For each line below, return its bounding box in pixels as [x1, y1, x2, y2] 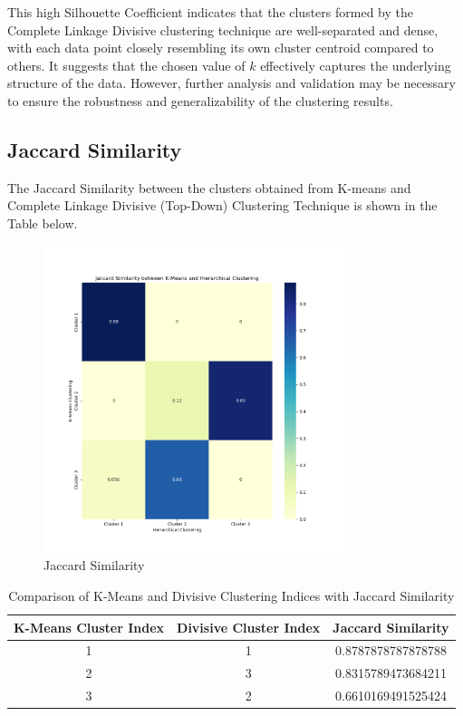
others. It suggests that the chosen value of [7, 55, 246, 74]
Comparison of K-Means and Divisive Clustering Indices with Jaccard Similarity [8, 585, 455, 605]
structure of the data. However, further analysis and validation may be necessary [7, 73, 456, 92]
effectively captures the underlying [260, 55, 451, 74]
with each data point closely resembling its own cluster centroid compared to [7, 38, 434, 57]
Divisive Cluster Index [177, 617, 321, 636]
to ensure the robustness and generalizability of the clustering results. [7, 91, 393, 110]
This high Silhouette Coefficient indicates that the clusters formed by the [7, 3, 413, 21]
